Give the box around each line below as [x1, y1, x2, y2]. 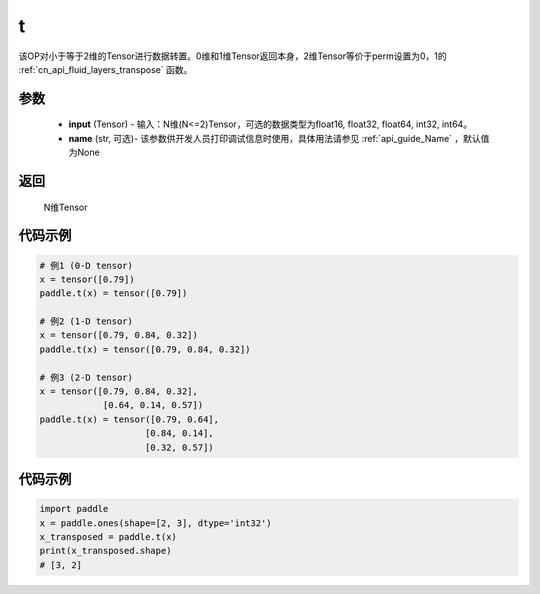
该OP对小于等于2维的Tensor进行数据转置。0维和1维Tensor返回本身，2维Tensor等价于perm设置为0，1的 [18, 50, 447, 62]
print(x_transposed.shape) [39, 545, 172, 557]
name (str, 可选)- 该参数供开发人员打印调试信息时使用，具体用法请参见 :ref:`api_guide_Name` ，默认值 [68, 132, 490, 144]
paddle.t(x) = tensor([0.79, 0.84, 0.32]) [39, 343, 251, 355]
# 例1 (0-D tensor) [39, 260, 134, 271]
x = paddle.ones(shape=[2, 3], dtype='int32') [39, 517, 272, 529]
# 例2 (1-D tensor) [39, 316, 134, 327]
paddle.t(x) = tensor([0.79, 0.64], [39, 413, 220, 425]
